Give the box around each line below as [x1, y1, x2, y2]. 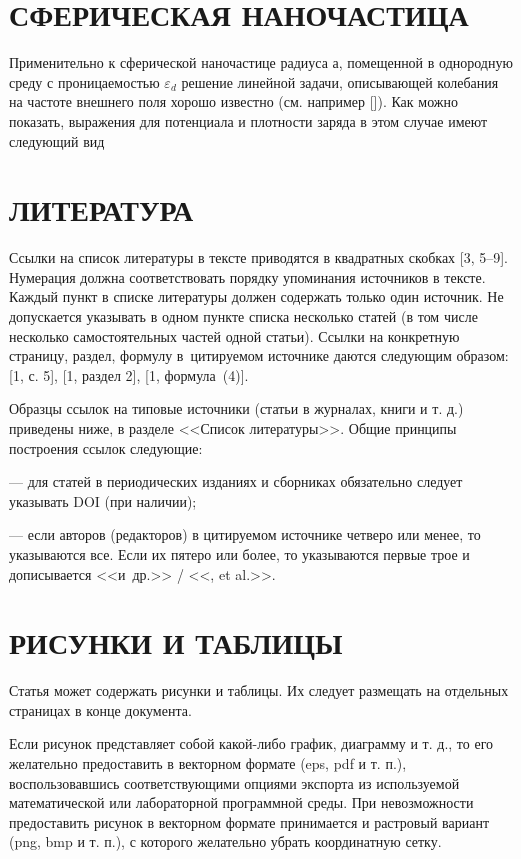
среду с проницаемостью [9, 71, 160, 92]
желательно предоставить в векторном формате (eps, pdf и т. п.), [9, 753, 407, 774]
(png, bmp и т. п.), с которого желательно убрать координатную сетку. [9, 831, 442, 852]
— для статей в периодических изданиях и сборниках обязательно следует [9, 471, 463, 492]
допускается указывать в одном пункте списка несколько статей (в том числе [9, 306, 478, 326]
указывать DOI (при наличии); [9, 490, 197, 511]
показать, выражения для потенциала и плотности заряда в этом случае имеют [9, 110, 488, 131]
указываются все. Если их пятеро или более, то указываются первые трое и [9, 543, 470, 564]
